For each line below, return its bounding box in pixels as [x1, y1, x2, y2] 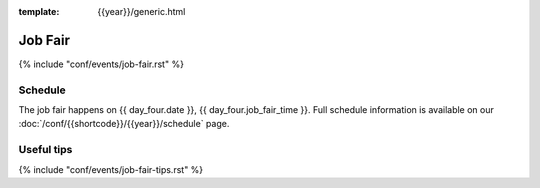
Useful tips [18, 143, 73, 157]
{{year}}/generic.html [97, 6, 186, 17]
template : [18, 6, 60, 17]
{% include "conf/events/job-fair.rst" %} [18, 58, 185, 70]
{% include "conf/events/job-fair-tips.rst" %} [18, 163, 204, 175]
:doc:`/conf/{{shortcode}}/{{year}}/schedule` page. [18, 118, 230, 130]
